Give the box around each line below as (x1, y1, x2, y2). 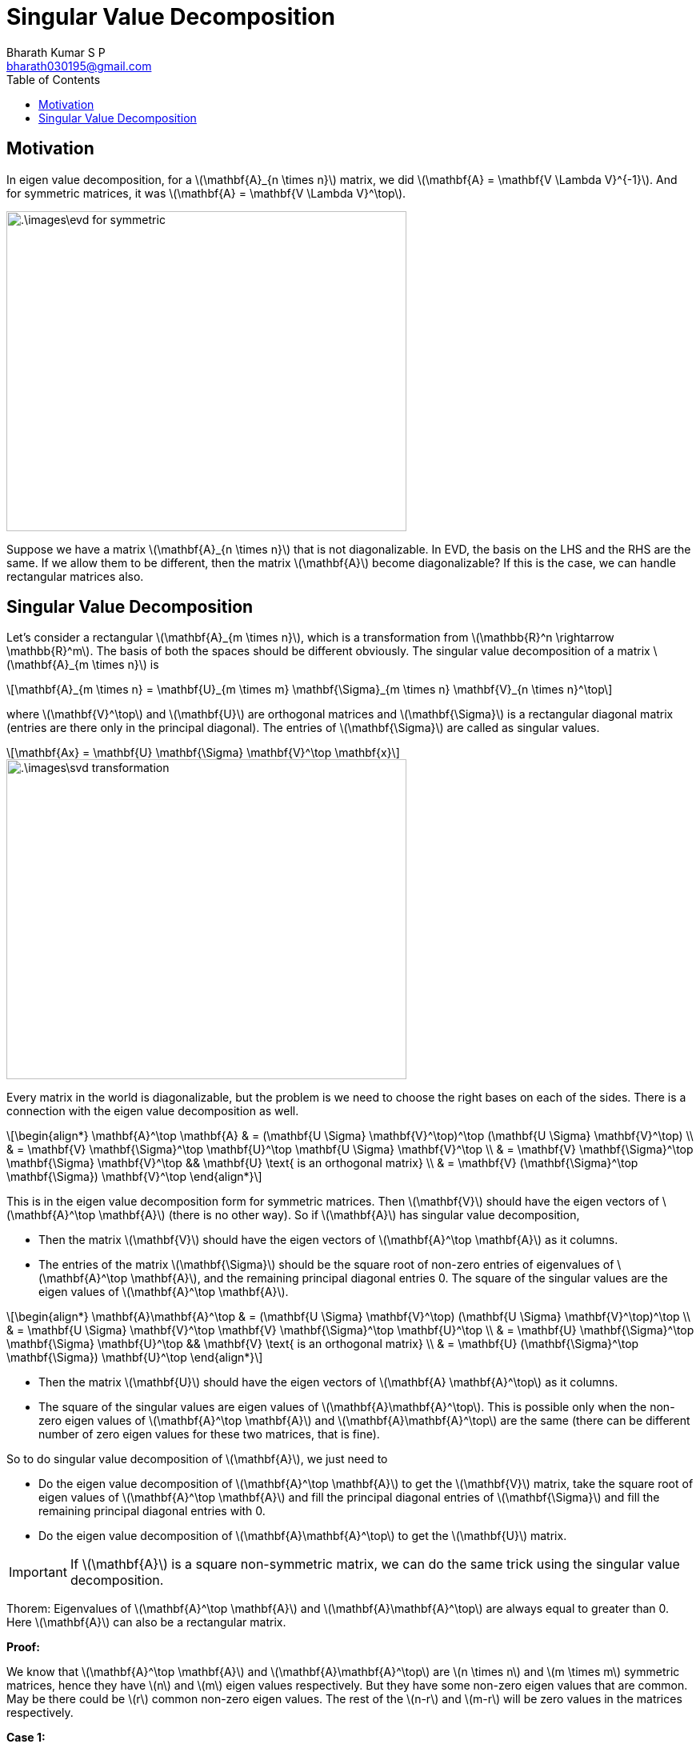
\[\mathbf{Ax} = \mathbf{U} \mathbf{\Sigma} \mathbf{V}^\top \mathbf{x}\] (6, 746, 400, 760)
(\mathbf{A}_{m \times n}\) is (6, 658, 159, 672)
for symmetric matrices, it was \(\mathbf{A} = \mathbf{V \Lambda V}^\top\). (6, 186, 406, 200)
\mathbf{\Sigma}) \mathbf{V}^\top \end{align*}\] (6, 1170, 262, 1184)
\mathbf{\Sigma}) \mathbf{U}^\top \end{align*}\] (6, 1350, 263, 1365)
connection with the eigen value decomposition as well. (6, 1104, 299, 1118)
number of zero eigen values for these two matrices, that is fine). (38, 1427, 380, 1442)
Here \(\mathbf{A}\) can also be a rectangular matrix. (6, 1615, 286, 1630)
